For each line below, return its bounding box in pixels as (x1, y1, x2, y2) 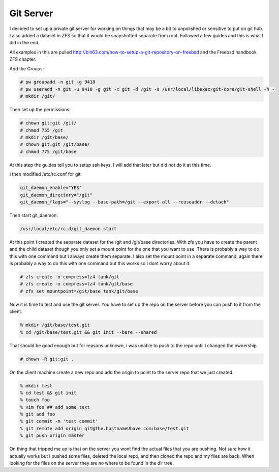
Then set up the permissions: (9, 107, 71, 113)
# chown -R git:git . (20, 356, 74, 362)
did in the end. (9, 40, 40, 46)
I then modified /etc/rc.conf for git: (9, 171, 82, 177)
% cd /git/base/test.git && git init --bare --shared (20, 329, 157, 335)
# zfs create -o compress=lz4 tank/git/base (20, 281, 133, 287)
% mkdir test (20, 383, 53, 388)
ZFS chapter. (9, 56, 37, 62)
